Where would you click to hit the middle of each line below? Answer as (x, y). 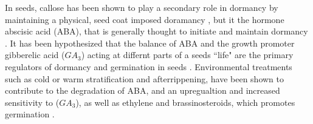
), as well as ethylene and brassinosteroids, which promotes (185, 102)
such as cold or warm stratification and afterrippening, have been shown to (145, 78)
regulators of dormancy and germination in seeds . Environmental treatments (149, 66)
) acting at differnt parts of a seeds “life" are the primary (187, 55)
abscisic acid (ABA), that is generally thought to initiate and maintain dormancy (156, 31)
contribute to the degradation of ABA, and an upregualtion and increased (143, 90)
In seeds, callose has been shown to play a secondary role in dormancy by (142, 7)
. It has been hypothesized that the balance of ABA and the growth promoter (150, 43)
